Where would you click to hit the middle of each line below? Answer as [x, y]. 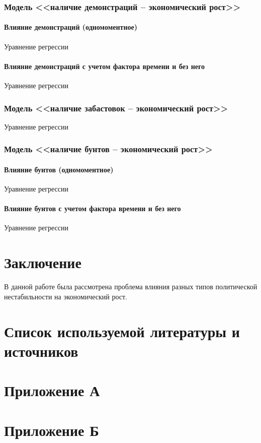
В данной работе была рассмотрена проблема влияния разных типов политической [131, 287]
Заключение [43, 262]
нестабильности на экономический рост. [66, 296]
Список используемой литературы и [122, 331]
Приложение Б [52, 430]
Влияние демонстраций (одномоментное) [71, 27]
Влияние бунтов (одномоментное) [59, 169]
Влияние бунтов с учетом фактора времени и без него [93, 208]
